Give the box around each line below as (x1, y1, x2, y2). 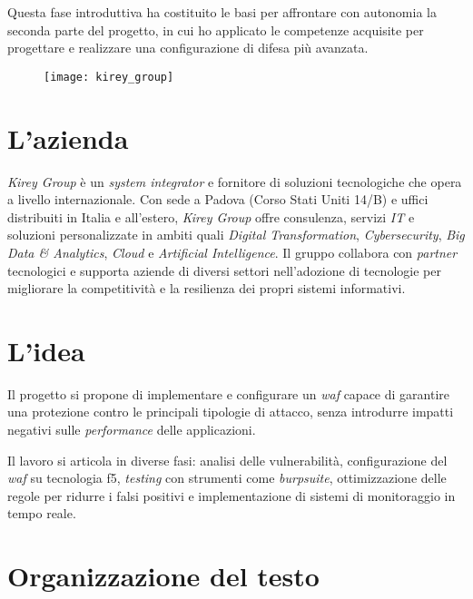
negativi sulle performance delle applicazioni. (7, 420, 256, 439)
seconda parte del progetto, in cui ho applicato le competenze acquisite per (7, 20, 424, 39)
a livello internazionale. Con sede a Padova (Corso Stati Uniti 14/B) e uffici (7, 190, 429, 209)
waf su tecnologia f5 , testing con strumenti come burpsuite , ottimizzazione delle (7, 468, 447, 487)
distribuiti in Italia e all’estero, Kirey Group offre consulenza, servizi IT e (7, 207, 415, 226)
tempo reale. (7, 504, 76, 523)
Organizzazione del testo (7, 557, 320, 594)
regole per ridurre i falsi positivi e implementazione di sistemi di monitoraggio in (7, 486, 456, 505)
